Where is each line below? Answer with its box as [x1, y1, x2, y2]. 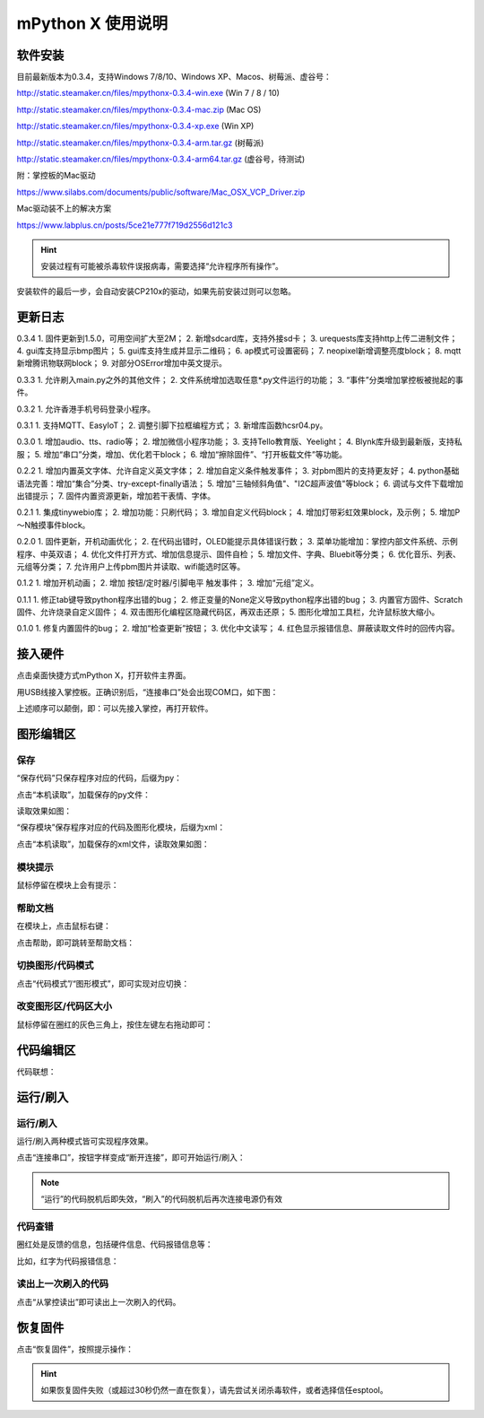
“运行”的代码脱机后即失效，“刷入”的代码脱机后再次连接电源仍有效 [40, 1194, 282, 1205]
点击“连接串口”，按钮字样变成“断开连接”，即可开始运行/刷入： [16, 1153, 246, 1163]
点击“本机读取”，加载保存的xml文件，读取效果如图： [16, 839, 210, 849]
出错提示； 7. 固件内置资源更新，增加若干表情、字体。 [16, 490, 216, 501]
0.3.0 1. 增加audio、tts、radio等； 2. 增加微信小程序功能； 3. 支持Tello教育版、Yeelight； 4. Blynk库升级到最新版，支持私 [16, 436, 462, 448]
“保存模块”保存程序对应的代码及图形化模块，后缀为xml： [16, 822, 226, 833]
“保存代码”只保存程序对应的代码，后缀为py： [16, 772, 183, 784]
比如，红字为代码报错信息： [16, 1256, 119, 1266]
